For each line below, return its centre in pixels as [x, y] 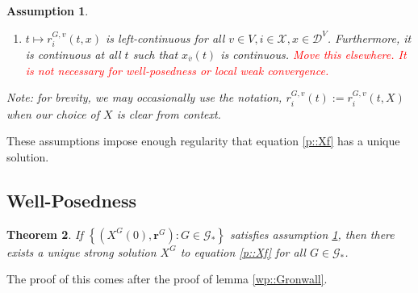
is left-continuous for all [165, 38]
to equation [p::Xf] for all [243, 251]
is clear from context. [169, 113]
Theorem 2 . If [45, 234]
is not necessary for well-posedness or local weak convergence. [177, 70]
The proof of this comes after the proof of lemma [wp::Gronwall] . [167, 279]
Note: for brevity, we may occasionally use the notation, [144, 97]
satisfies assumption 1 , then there [312, 234]
